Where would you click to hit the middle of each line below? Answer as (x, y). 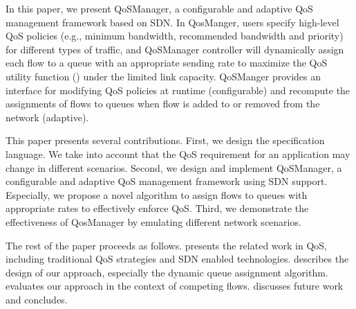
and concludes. (37, 299)
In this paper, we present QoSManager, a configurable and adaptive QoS (159, 8)
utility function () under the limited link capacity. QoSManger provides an (163, 76)
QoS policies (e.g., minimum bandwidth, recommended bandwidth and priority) (175, 36)
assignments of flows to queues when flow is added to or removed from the (163, 104)
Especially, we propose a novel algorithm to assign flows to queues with (157, 194)
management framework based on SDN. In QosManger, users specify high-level (172, 22)
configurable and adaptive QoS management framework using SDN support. (167, 181)
